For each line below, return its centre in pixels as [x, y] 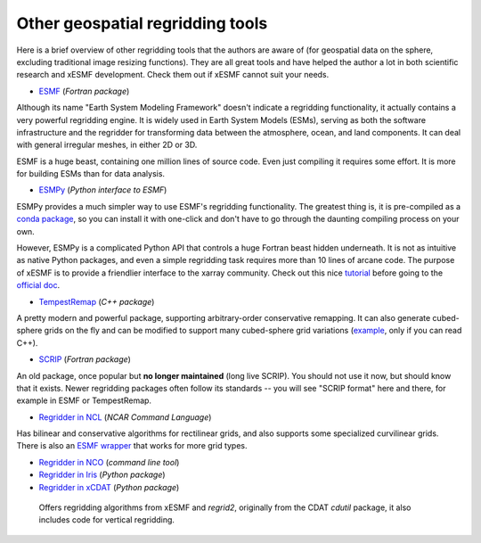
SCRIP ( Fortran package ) [85, 359]
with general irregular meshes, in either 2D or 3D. [107, 145]
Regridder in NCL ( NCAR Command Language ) [125, 417]
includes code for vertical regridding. [107, 520]
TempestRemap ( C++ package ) [97, 301]
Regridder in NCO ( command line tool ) [109, 462]
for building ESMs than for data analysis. [90, 174]
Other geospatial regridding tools [142, 23]
